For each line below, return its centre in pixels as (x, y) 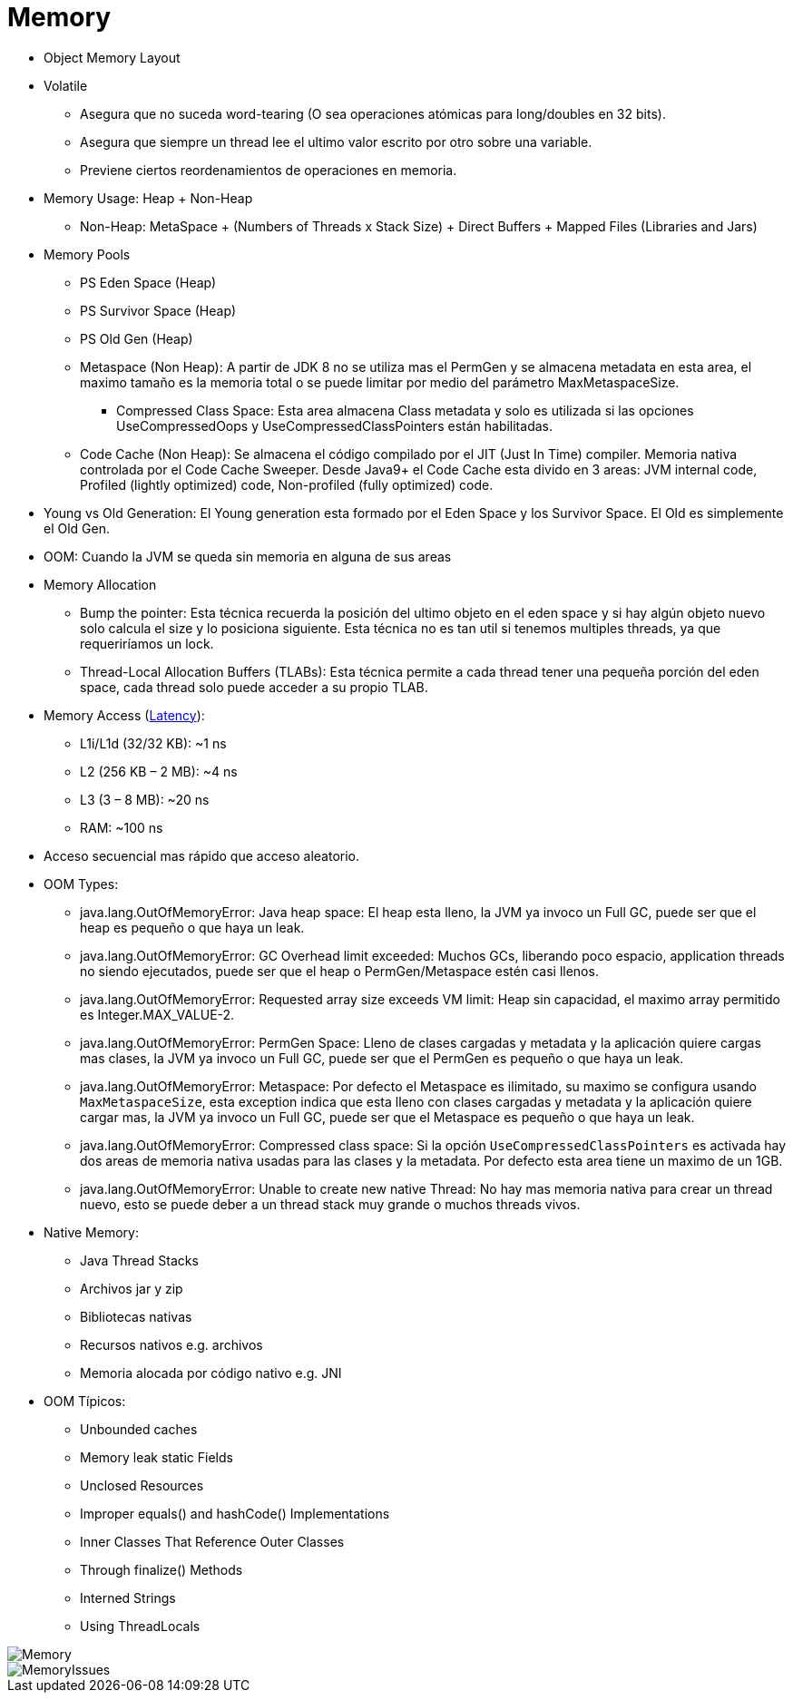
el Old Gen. (77, 528)
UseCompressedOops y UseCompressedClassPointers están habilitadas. (334, 425)
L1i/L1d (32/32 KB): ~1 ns (153, 743)
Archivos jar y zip (132, 1288)
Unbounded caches (139, 1429)
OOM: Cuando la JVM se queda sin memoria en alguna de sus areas (248, 556)
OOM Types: (81, 884)
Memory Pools (87, 254)
